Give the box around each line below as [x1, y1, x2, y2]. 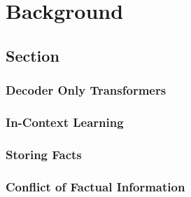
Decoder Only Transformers [6, 81, 167, 99]
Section [6, 44, 59, 66]
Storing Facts [6, 145, 82, 163]
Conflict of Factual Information [6, 177, 185, 195]
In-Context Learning [6, 113, 124, 130]
